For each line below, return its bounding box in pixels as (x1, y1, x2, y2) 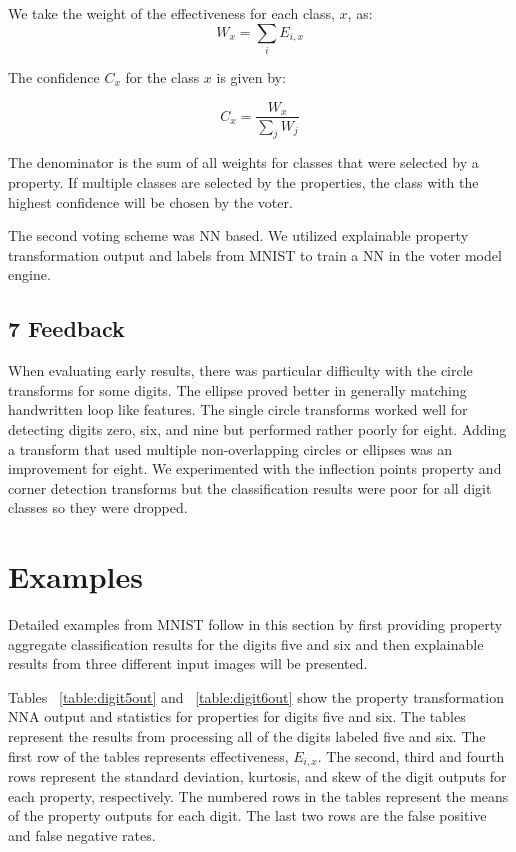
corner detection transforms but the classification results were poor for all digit (8, 477, 492, 498)
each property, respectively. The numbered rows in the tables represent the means (8, 785, 509, 806)
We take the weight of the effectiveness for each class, (8, 3, 335, 23)
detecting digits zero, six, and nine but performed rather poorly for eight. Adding (8, 418, 507, 439)
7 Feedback (8, 313, 125, 344)
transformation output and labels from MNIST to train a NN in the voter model (8, 244, 502, 265)
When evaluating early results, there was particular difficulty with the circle (8, 360, 473, 381)
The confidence (8, 66, 100, 87)
